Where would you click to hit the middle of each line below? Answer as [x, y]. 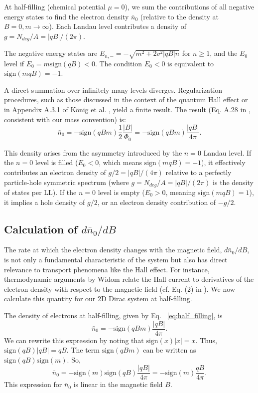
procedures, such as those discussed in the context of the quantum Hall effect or [126, 99]
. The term [83, 350]
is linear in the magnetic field [118, 384]
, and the [224, 53]
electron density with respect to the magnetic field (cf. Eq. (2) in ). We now [120, 289]
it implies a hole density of [45, 202]
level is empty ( [121, 192]
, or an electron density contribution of [157, 202]
